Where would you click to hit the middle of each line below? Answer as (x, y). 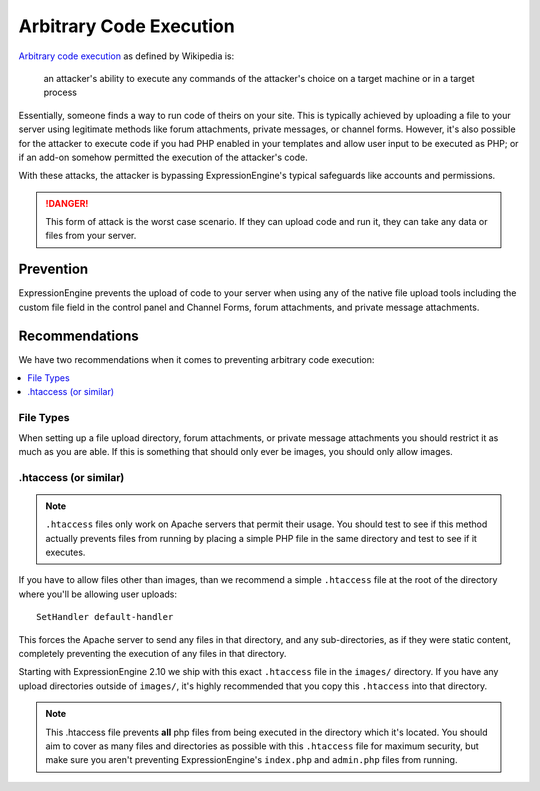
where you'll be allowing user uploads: (97, 594)
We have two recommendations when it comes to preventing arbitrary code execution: (196, 359)
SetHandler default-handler (105, 617)
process (60, 92)
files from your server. (91, 236)
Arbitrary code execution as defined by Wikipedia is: (126, 56)
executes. (65, 552)
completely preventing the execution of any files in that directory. (152, 654)
